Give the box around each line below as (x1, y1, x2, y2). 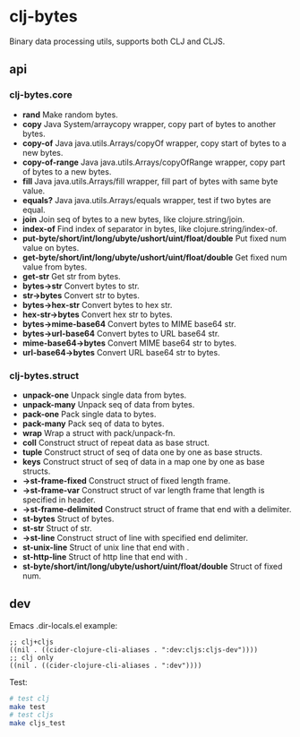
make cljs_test (9, 719, 66, 728)
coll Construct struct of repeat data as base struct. (21, 437, 210, 448)
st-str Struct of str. (21, 522, 92, 534)
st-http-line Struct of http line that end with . (21, 551, 188, 561)
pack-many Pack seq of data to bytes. (21, 418, 165, 429)
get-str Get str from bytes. (21, 270, 121, 281)
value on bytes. (21, 242, 80, 253)
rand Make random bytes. (21, 109, 118, 120)
